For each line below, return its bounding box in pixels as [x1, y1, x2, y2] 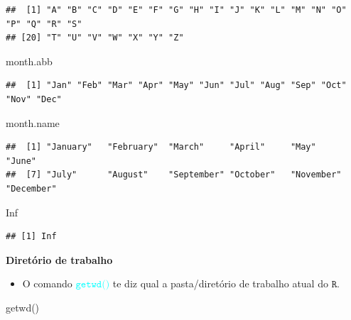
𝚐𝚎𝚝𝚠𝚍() [75, 280, 110, 290]
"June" [6, 155, 36, 166]
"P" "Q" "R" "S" [6, 18, 82, 29]
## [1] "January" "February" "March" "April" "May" [6, 142, 316, 153]
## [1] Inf [6, 231, 57, 242]
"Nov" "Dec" [6, 94, 62, 104]
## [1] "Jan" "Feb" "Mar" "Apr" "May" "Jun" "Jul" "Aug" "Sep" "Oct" [6, 80, 347, 91]
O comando [22, 276, 72, 291]
